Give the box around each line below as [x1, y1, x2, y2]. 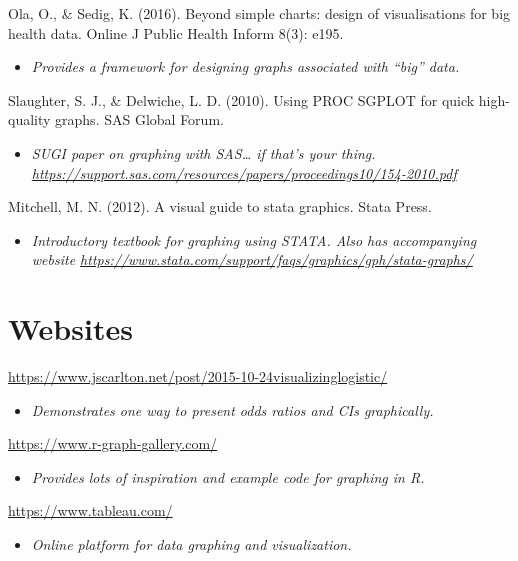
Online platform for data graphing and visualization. [31, 534, 352, 555]
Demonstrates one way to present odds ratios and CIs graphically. [31, 399, 434, 420]
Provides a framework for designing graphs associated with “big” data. [31, 56, 460, 77]
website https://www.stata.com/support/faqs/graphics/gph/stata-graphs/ [31, 249, 473, 270]
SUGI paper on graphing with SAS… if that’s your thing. [31, 142, 376, 163]
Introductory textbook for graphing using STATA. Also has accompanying [31, 229, 477, 250]
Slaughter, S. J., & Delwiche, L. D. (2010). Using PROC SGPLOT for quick [8, 89, 475, 110]
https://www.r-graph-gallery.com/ [8, 433, 218, 454]
